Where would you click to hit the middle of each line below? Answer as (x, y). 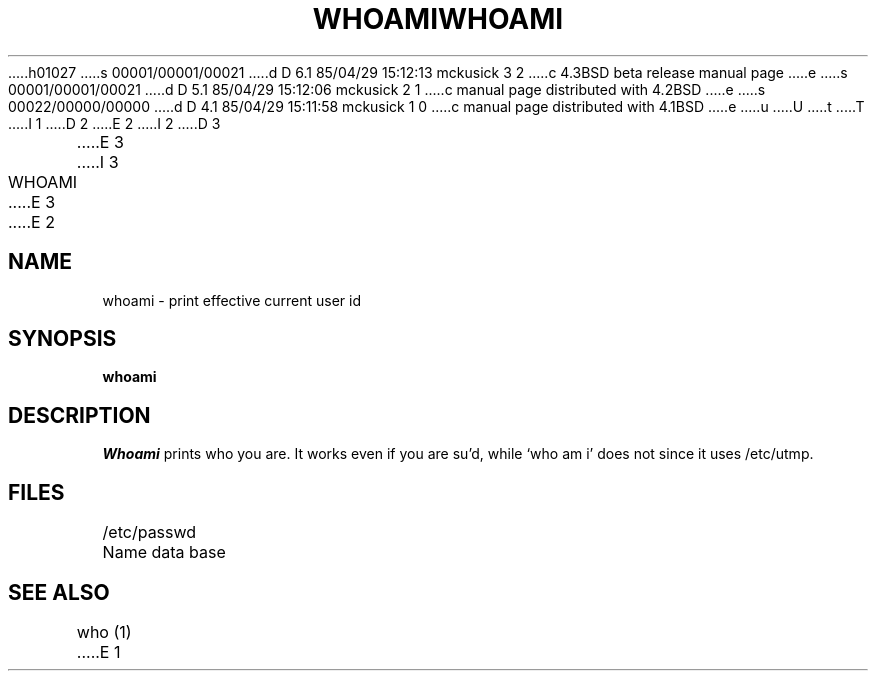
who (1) (104, 631)
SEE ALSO (59, 592)
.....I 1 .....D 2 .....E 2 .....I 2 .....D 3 (114, 123)
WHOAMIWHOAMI (438, 19)
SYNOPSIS (62, 339)
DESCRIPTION (79, 415)
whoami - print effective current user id (231, 300)
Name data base (164, 552)
